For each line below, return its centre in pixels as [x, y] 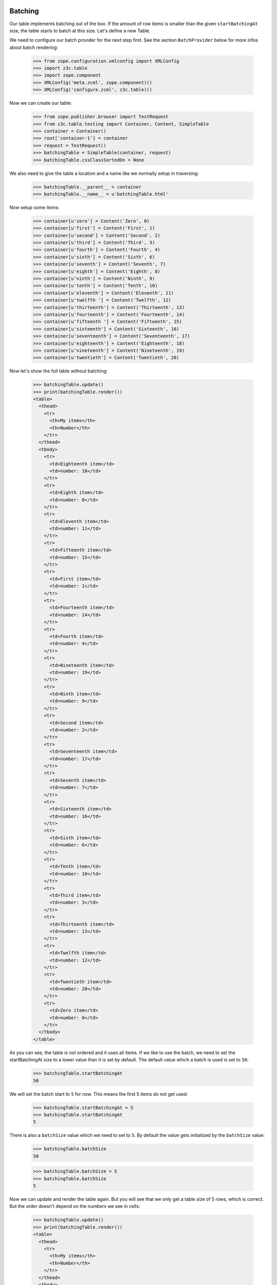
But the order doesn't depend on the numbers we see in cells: [75, 1206]
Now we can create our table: [41, 103]
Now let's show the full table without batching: [58, 371]
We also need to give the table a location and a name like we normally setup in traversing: [104, 173]
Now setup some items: [34, 207]
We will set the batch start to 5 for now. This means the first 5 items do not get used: [99, 1094]
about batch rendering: [34, 47]
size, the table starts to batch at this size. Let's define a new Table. [80, 30]
